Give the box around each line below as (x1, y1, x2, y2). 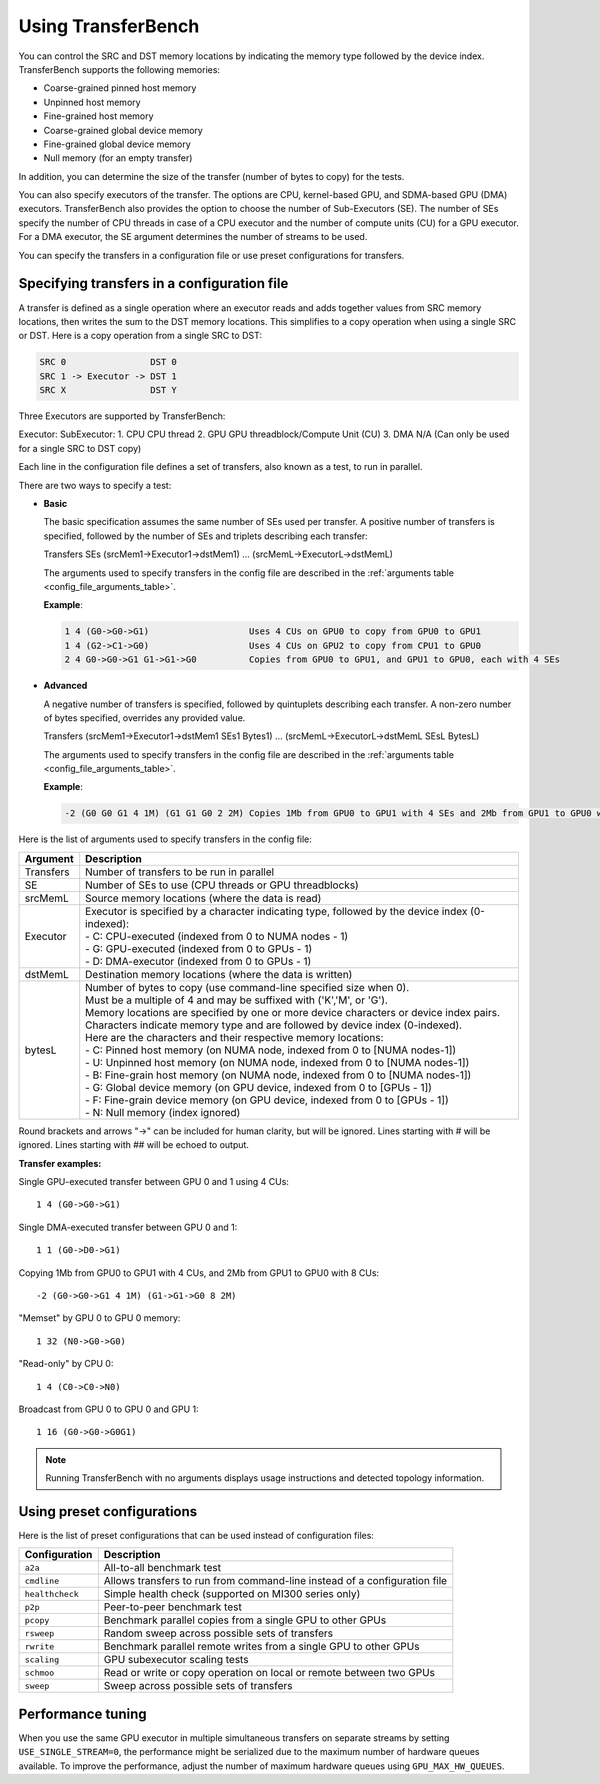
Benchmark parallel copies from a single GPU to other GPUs (103, 1613, 387, 1627)
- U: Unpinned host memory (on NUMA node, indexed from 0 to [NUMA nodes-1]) (85, 1055, 470, 1069)
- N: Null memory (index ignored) (85, 1105, 241, 1119)
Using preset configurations (18, 1503, 198, 1520)
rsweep (24, 1628, 55, 1639)
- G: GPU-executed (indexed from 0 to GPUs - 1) (85, 941, 313, 955)
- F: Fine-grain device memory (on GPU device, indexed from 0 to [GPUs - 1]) (85, 1093, 449, 1107)
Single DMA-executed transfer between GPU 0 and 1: (18, 1221, 238, 1233)
